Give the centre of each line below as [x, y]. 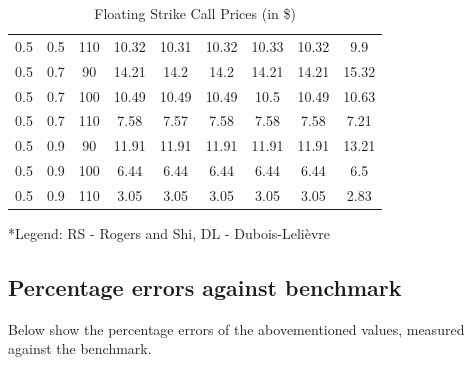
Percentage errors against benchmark [205, 286]
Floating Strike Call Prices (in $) [195, 13]
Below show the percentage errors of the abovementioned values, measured [236, 328]
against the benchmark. [80, 348]
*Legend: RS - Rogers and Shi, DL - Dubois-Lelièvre [169, 233]
